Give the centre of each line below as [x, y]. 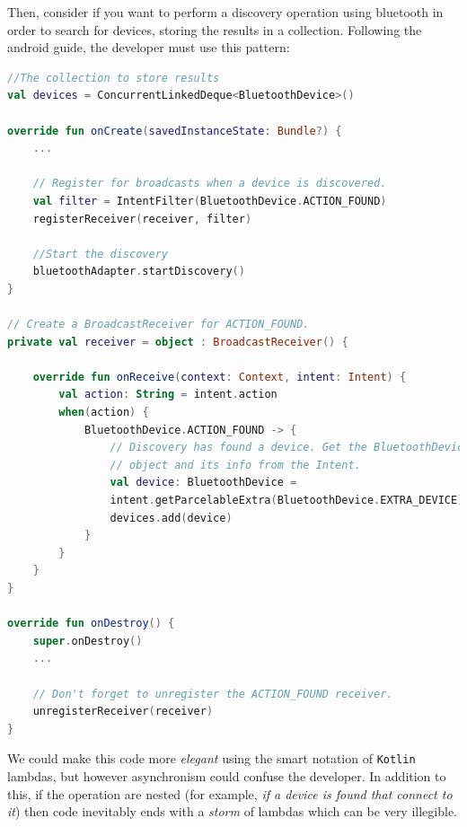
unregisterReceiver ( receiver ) [123, 712]
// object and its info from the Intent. [235, 465]
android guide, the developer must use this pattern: [149, 47]
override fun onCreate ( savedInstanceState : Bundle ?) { [175, 131]
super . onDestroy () [88, 641]
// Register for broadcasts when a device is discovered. [210, 184]
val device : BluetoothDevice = [203, 483]
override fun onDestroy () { [91, 624]
